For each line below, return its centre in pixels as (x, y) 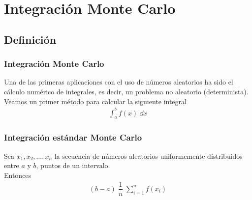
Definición (30, 39)
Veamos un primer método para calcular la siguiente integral (95, 101)
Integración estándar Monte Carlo (73, 137)
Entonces (18, 175)
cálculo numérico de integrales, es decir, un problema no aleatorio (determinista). (126, 91)
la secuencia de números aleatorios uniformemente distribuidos (148, 156)
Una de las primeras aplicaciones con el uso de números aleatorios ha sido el (119, 82)
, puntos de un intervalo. (73, 165)
